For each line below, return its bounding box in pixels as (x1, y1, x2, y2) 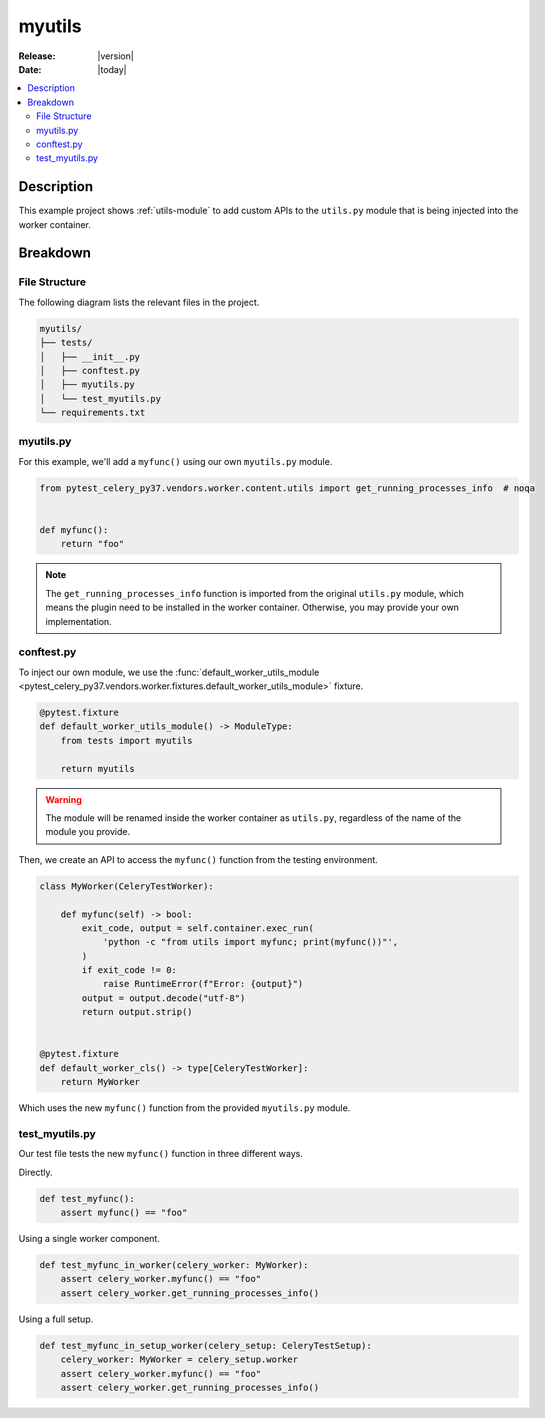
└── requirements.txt (39, 407, 146, 419)
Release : (18, 50, 56, 62)
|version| (97, 50, 134, 62)
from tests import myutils (60, 735, 194, 746)
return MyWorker (60, 1076, 140, 1088)
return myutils (60, 763, 135, 774)
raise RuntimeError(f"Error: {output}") (102, 978, 304, 990)
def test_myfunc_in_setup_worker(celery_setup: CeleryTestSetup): (39, 1340, 372, 1351)
